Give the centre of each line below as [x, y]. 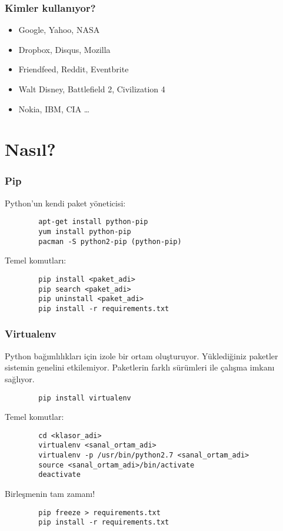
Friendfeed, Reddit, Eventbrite [74, 69]
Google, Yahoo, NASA [59, 30]
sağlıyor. [20, 378]
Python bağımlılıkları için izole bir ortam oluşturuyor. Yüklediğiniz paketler [141, 355]
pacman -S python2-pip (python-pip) [110, 241]
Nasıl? [30, 149]
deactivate [59, 475]
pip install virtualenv [85, 398]
